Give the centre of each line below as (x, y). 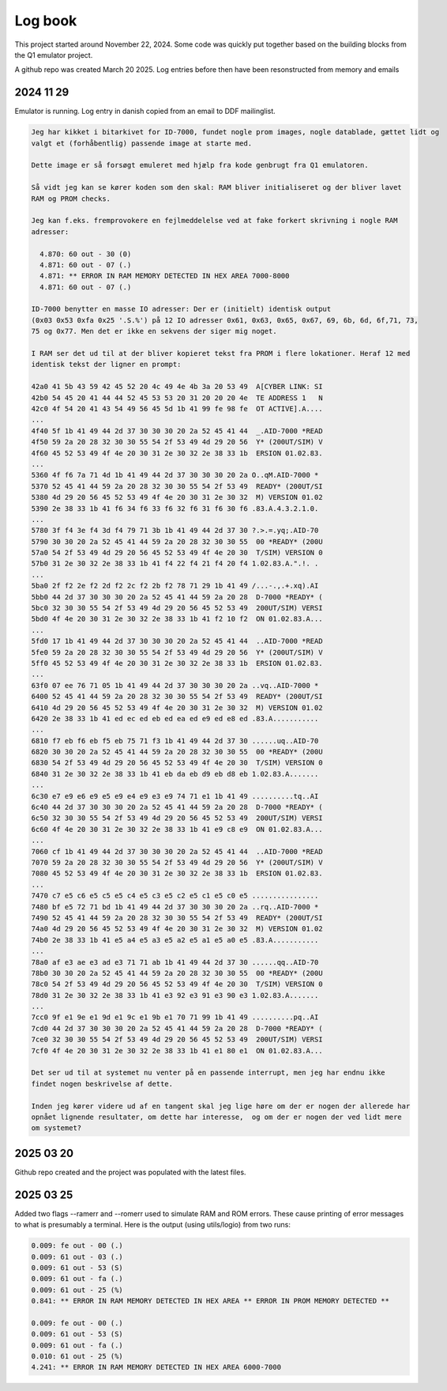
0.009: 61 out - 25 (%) (77, 1290)
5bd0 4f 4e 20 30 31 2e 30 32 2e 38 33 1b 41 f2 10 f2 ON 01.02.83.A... (177, 619)
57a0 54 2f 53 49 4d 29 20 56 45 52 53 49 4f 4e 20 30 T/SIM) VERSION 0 (177, 553)
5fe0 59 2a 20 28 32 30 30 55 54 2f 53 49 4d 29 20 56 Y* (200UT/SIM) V (177, 652)
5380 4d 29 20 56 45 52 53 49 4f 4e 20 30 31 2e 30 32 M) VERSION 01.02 (177, 497)
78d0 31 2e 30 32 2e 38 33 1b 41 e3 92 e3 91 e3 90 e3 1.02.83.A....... (175, 995)
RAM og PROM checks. (71, 198)
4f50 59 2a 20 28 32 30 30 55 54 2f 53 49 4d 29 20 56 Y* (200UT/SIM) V (177, 442)
